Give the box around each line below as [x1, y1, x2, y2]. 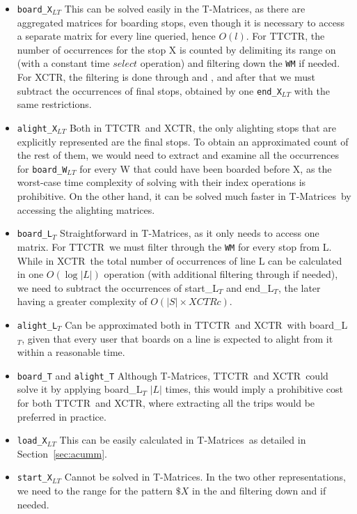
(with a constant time [17, 56, 110, 70]
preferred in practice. [17, 409, 106, 423]
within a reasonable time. [17, 345, 125, 359]
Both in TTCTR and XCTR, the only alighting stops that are [69, 120, 336, 134]
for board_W [17, 161, 68, 176]
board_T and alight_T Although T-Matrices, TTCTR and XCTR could [17, 368, 328, 382]
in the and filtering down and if [192, 483, 326, 498]
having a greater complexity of [17, 294, 148, 309]
